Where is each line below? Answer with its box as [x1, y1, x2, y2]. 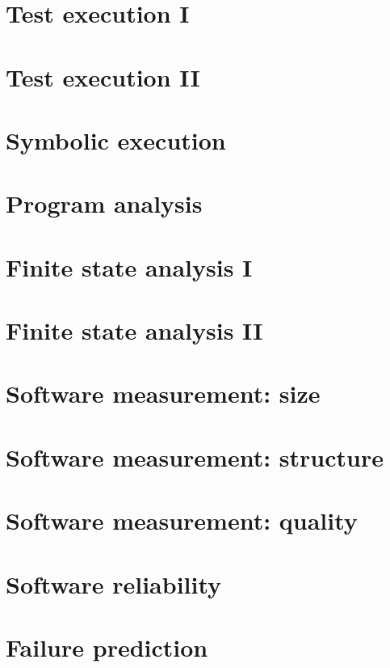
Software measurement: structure [6, 440, 384, 473]
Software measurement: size [6, 377, 321, 410]
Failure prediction [6, 630, 208, 663]
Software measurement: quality [6, 504, 358, 537]
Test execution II [6, 60, 200, 93]
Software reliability [6, 567, 222, 600]
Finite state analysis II [6, 314, 263, 347]
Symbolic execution [6, 123, 226, 156]
